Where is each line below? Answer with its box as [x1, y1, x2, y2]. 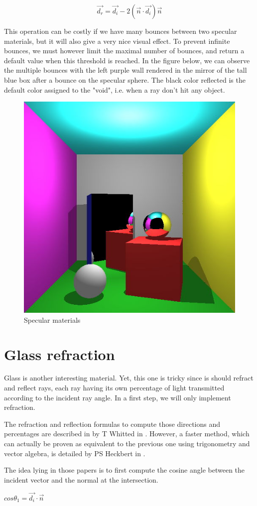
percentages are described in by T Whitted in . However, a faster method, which [4, 428, 250, 439]
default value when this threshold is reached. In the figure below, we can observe [4, 55, 250, 65]
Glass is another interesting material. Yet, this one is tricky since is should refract [4, 373, 254, 383]
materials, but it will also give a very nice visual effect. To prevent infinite [4, 35, 230, 46]
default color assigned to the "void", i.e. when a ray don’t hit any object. [4, 84, 225, 95]
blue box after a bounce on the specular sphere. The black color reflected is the [4, 74, 246, 85]
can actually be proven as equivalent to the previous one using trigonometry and [4, 438, 250, 449]
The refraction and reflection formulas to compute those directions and [4, 418, 221, 429]
